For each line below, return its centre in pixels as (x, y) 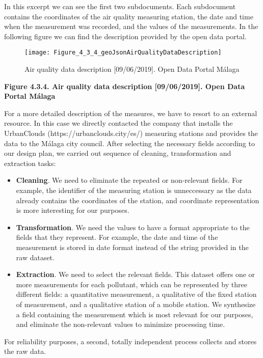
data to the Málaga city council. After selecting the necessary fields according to (129, 143)
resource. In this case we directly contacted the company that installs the (119, 123)
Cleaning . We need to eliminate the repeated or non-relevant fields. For (129, 180)
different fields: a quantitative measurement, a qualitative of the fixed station (136, 294)
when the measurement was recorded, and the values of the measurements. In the (131, 26)
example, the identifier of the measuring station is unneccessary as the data (134, 190)
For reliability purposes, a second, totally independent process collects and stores (130, 341)
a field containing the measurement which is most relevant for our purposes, (135, 314)
